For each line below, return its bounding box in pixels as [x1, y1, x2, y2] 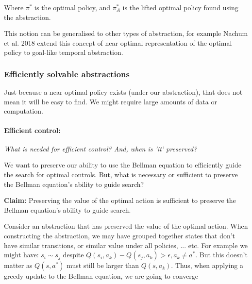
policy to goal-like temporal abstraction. [4, 47, 123, 57]
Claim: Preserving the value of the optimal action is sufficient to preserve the [4, 195, 236, 205]
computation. [4, 106, 43, 116]
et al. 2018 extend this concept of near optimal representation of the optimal [4, 37, 232, 48]
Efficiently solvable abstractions [4, 67, 130, 80]
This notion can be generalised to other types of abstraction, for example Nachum [4, 28, 248, 38]
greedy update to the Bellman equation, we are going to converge [4, 271, 199, 281]
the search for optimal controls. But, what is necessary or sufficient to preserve [4, 169, 238, 179]
